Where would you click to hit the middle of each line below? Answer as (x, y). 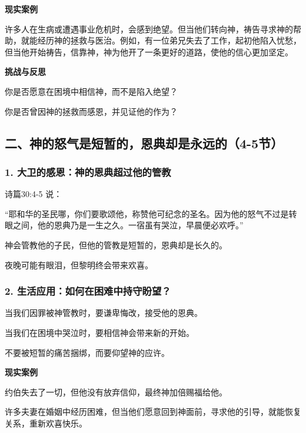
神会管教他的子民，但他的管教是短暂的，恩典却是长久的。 (116, 244)
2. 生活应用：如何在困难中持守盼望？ (88, 291)
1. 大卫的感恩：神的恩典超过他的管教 (88, 171)
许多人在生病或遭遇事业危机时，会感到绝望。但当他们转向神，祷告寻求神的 (149, 29)
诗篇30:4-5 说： (34, 194)
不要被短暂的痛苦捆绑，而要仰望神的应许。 (87, 352)
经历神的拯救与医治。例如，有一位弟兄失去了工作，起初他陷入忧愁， (169, 40)
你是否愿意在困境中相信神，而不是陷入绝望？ (91, 91)
